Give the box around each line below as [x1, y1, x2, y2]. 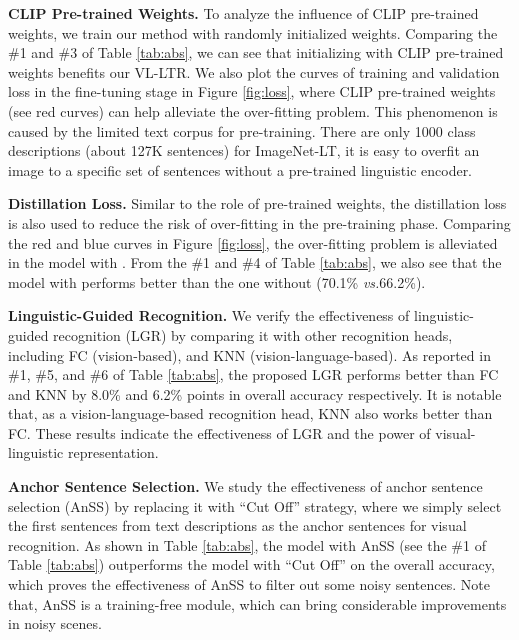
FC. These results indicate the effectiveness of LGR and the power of [8, 422, 431, 443]
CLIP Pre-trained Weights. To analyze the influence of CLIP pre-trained [8, 3, 479, 23]
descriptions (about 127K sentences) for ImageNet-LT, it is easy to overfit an [8, 140, 480, 161]
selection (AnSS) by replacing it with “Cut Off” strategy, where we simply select [8, 495, 502, 516]
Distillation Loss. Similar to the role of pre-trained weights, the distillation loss [8, 193, 507, 214]
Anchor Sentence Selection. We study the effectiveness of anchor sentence [8, 476, 483, 497]
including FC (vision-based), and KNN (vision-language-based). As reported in [8, 344, 491, 365]
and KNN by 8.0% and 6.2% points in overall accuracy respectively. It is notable [8, 383, 502, 404]
